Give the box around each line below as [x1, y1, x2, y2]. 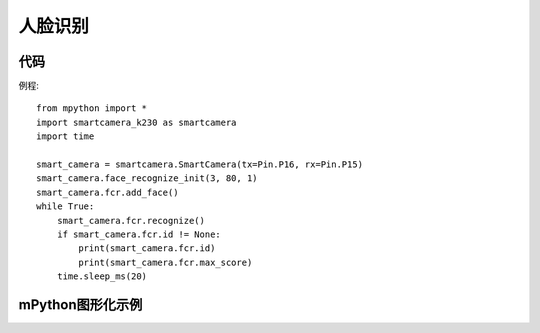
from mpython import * [36, 103, 148, 114]
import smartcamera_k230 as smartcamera [36, 116, 237, 128]
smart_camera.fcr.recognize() [56, 215, 205, 226]
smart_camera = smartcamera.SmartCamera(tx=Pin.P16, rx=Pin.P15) [36, 159, 364, 170]
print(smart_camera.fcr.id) [78, 243, 216, 254]
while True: [36, 201, 95, 212]
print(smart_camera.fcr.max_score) [78, 256, 253, 268]
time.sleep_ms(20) [56, 271, 148, 282]
